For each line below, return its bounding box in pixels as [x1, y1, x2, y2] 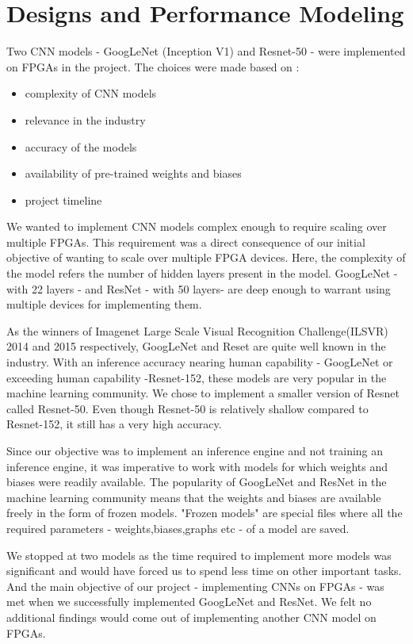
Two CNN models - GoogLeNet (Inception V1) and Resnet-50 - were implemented [6, 43, 406, 59]
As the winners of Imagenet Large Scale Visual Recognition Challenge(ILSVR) [6, 322, 388, 339]
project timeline [25, 191, 102, 208]
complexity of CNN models [25, 85, 157, 102]
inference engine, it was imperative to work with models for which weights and [6, 458, 388, 474]
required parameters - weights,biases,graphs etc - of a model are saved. [6, 519, 350, 536]
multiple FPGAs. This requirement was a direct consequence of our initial [6, 233, 365, 250]
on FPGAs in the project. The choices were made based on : [6, 58, 300, 75]
